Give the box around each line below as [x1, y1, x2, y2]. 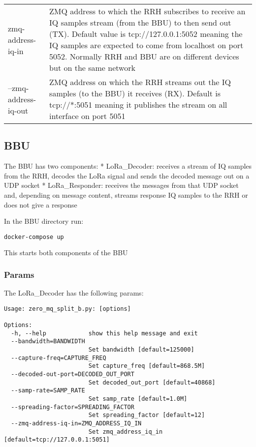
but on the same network [49, 62, 135, 73]
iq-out [8, 104, 29, 116]
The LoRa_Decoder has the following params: [4, 288, 144, 298]
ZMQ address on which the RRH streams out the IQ [49, 76, 231, 88]
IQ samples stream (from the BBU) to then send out [49, 17, 231, 28]
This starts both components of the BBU [4, 247, 128, 258]
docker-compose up [4, 233, 64, 240]
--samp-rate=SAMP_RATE [11, 387, 85, 394]
